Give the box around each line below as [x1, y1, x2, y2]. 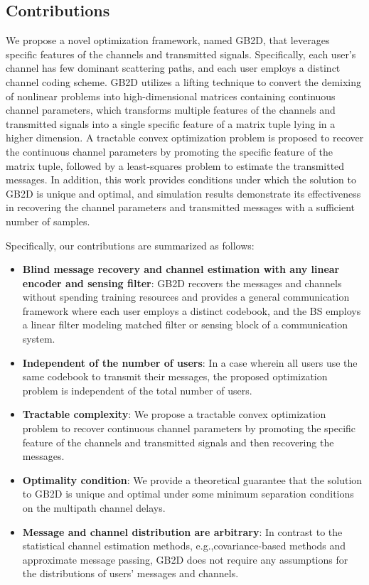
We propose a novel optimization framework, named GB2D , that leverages [6, 33, 330, 48]
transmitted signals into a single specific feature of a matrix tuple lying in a [6, 116, 336, 131]
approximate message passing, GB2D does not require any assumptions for [22, 552, 348, 567]
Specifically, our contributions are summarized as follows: [6, 237, 255, 252]
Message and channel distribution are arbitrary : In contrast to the [22, 524, 343, 539]
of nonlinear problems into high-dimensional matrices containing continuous [6, 88, 336, 103]
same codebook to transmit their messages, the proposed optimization [22, 369, 328, 384]
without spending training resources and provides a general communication [22, 289, 350, 304]
